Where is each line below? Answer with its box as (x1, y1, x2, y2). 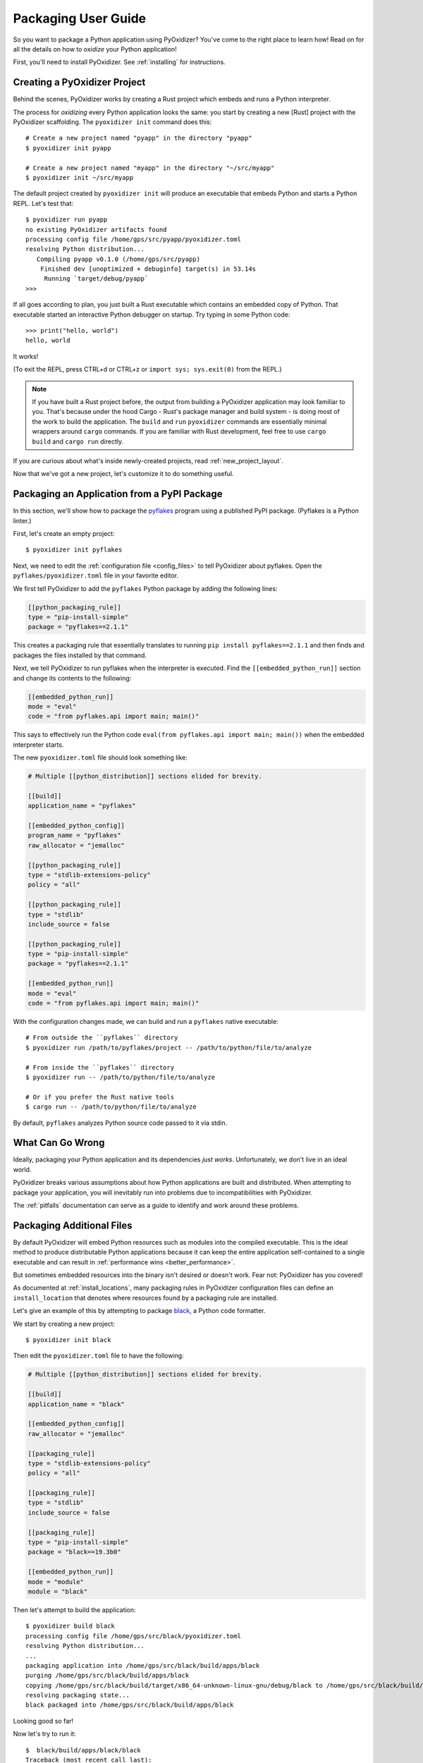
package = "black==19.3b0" (27, 1548, 121, 1556)
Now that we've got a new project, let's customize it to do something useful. (13, 470, 234, 478)
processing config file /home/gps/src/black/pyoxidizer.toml (25, 1632, 241, 1640)
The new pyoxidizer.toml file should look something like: (13, 753, 188, 762)
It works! (13, 352, 39, 360)
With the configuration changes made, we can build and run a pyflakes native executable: (13, 1018, 278, 1025)
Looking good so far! (13, 1716, 74, 1725)
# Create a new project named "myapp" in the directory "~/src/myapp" (25, 164, 275, 172)
